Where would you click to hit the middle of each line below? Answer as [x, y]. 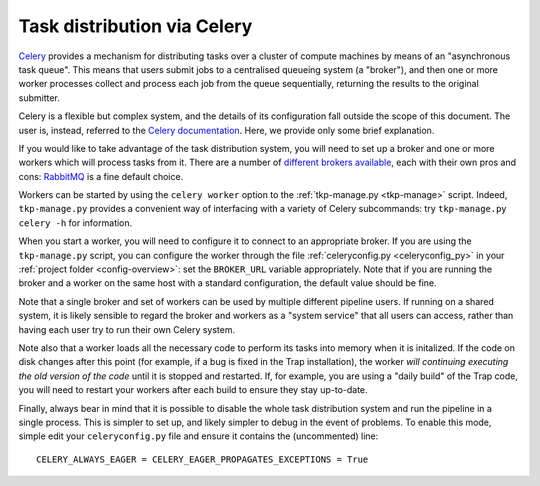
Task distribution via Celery [135, 26]
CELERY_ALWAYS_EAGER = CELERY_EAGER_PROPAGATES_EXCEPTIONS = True [202, 459]
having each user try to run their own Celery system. [127, 329]
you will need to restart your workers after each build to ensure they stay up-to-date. [193, 390]
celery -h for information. [75, 222]
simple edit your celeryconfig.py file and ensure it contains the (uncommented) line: [198, 436]
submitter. [39, 97]
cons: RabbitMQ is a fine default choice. [101, 176]
